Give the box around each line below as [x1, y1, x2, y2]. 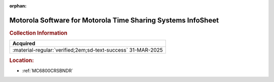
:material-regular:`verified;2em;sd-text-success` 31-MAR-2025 [12, 47, 163, 54]
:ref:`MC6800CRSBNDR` [22, 67, 74, 73]
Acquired [12, 40, 36, 47]
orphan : [9, 3, 27, 9]
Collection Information [9, 29, 68, 36]
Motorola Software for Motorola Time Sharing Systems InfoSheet [9, 16, 219, 25]
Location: [9, 57, 34, 64]
